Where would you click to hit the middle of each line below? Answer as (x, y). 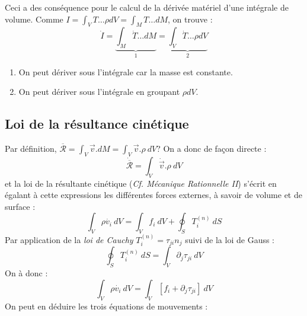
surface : (20, 206)
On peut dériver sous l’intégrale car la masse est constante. (126, 71)
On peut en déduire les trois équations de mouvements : (106, 306)
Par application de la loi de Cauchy (69, 240)
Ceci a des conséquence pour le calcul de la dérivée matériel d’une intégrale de (147, 7)
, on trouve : (190, 19)
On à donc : (26, 273)
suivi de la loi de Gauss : (230, 240)
